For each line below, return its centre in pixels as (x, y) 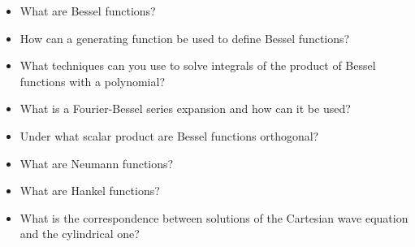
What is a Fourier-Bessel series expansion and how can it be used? (185, 108)
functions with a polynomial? (93, 81)
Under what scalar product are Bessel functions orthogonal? (169, 135)
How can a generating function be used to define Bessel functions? (185, 38)
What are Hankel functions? (90, 191)
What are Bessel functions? (88, 11)
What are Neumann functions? (97, 163)
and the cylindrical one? (80, 234)
